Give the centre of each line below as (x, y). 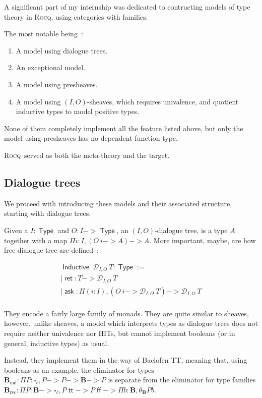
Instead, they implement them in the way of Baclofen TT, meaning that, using (126, 360)
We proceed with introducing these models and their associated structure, (118, 203)
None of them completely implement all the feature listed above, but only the (124, 128)
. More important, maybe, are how (203, 240)
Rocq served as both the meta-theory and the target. (87, 155)
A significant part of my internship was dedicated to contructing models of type (127, 7)
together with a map (36, 240)
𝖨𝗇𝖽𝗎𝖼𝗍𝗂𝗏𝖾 (76, 267)
